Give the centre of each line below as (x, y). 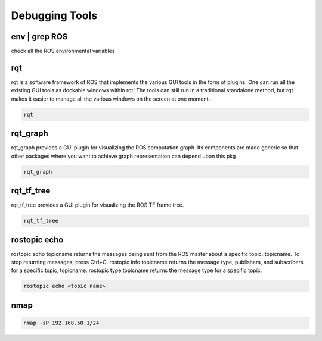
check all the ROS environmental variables (63, 51)
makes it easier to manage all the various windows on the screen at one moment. (111, 99)
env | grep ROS (39, 37)
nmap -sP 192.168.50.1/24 (61, 323)
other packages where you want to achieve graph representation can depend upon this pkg (123, 156)
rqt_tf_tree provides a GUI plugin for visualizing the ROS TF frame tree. (97, 205)
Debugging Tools (54, 15)
